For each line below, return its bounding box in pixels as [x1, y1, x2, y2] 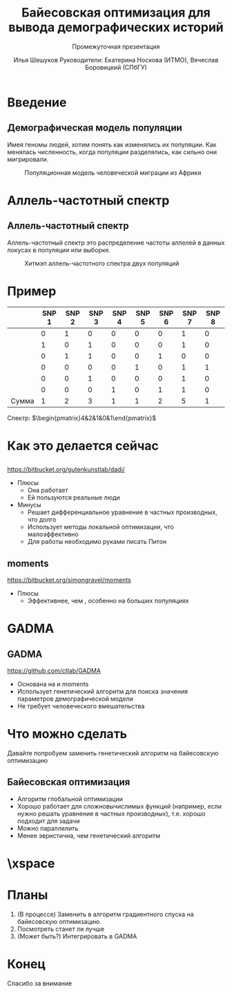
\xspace [7, 855, 55, 871]
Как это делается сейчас [7, 437, 159, 453]
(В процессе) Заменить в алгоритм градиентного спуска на [17, 910, 195, 918]
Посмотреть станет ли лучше [17, 925, 105, 933]
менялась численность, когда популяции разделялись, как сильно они [7, 147, 217, 156]
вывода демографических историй [8, 19, 224, 35]
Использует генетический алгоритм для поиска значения [17, 688, 188, 696]
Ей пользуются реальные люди [27, 493, 121, 502]
